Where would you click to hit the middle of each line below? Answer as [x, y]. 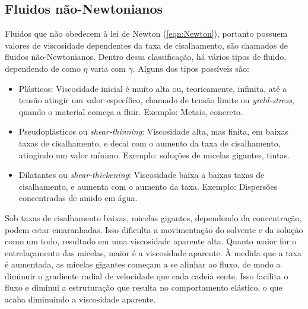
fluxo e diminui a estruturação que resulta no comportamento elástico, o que [144, 287]
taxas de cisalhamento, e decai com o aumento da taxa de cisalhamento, [150, 143]
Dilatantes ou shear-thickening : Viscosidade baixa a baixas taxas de [142, 175]
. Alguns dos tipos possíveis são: [191, 68]
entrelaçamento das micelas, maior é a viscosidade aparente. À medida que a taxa [153, 252]
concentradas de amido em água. [78, 198]
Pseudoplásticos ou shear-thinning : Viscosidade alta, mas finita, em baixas [153, 131]
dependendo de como [43, 68]
